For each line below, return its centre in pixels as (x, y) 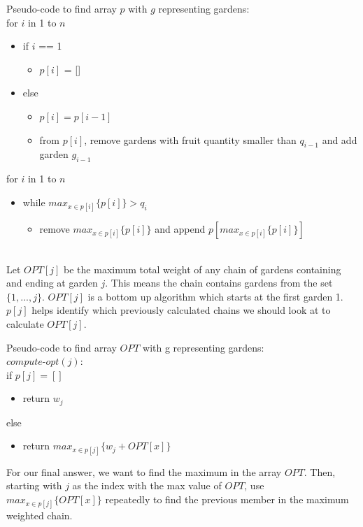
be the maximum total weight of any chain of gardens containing (202, 269)
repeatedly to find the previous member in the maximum (227, 499)
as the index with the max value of (147, 485)
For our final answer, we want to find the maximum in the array (144, 471)
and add (340, 139)
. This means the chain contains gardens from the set (219, 283)
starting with (34, 485)
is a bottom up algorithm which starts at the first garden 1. (215, 296)
